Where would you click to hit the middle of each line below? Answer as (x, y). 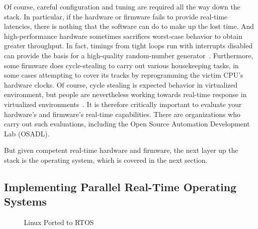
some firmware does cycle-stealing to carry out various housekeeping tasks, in (122, 65)
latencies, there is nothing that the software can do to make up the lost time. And (129, 26)
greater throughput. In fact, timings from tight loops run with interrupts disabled (128, 46)
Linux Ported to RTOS (59, 222)
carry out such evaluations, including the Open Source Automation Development (127, 124)
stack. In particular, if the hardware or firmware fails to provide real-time (116, 16)
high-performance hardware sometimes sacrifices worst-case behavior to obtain (123, 36)
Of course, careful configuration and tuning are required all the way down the (122, 6)
